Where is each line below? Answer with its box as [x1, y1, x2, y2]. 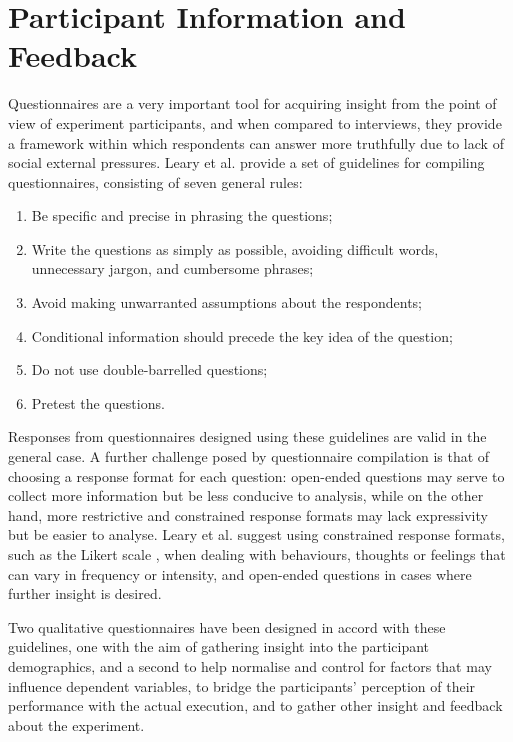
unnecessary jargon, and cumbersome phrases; [31, 258, 314, 279]
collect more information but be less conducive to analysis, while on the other [8, 485, 484, 506]
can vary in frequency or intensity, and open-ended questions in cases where [8, 563, 472, 584]
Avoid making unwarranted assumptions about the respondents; [31, 292, 423, 313]
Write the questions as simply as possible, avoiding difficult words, [31, 238, 439, 259]
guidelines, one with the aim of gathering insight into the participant [8, 636, 430, 657]
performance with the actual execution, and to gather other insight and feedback [8, 695, 503, 716]
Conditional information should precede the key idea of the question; [31, 325, 453, 346]
